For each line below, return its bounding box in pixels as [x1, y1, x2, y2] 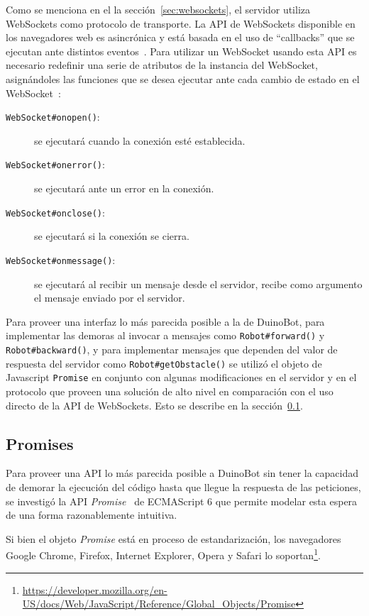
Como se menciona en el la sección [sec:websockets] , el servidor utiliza [6, 2, 311, 16]
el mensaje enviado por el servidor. [34, 290, 185, 305]
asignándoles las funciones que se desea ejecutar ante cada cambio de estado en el [6, 71, 360, 86]
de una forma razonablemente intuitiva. [6, 507, 177, 522]
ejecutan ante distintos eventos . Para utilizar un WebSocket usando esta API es [6, 43, 357, 58]
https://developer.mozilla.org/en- [22, 582, 167, 597]
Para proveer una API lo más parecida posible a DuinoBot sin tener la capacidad [6, 466, 359, 480]
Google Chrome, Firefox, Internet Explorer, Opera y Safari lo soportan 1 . [6, 546, 321, 562]
